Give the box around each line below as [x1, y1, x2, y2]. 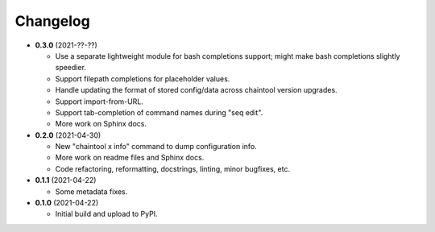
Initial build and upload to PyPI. [55, 209, 158, 219]
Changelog [14, 12, 90, 30]
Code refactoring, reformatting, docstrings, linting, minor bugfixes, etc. [55, 164, 290, 173]
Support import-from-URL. [55, 97, 144, 106]
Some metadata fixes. [55, 186, 128, 197]
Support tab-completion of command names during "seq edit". [55, 107, 263, 117]
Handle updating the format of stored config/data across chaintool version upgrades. [55, 85, 338, 95]
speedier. [55, 63, 86, 72]
